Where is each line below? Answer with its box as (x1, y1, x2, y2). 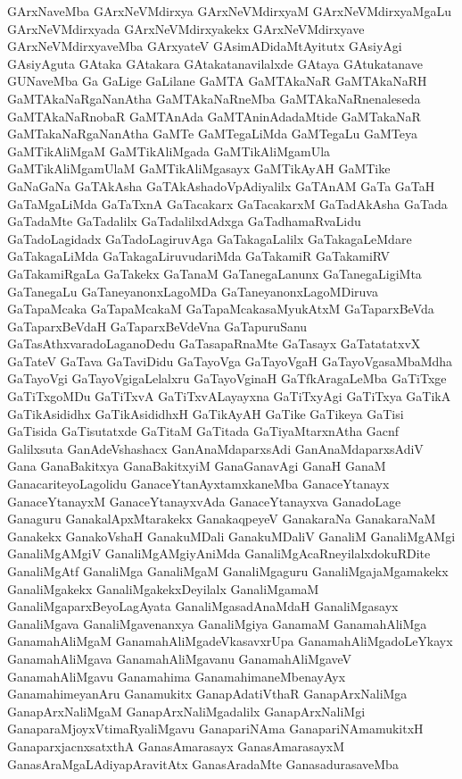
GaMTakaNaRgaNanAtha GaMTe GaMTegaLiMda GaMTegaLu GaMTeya (7, 124, 417, 143)
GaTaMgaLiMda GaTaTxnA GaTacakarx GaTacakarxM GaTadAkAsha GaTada (7, 194, 448, 213)
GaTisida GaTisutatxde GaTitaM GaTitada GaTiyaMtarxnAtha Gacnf (7, 422, 400, 440)
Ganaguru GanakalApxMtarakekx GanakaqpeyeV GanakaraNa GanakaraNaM (7, 509, 436, 528)
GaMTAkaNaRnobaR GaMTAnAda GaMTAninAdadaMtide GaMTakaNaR (7, 106, 421, 125)
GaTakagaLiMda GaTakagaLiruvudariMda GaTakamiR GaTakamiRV (7, 247, 391, 265)
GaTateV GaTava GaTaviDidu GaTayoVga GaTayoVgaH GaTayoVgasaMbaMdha (7, 351, 453, 370)
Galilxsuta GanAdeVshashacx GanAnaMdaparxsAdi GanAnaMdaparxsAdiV (7, 439, 424, 457)
